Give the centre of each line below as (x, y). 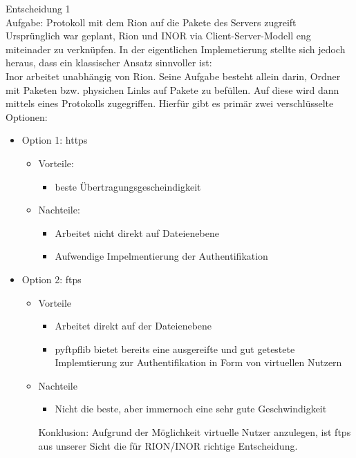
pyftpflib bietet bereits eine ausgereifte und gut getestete (175, 349)
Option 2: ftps (51, 279)
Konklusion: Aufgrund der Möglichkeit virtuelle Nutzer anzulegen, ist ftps (195, 432)
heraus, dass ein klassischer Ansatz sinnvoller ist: (109, 63)
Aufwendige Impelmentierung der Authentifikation (161, 256)
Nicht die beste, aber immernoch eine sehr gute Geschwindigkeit (191, 409)
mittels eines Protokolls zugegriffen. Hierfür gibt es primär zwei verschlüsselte (170, 103)
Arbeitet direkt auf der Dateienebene (133, 326)
